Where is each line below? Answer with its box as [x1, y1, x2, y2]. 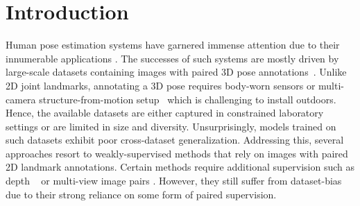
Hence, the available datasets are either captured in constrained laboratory [6, 105, 324, 120]
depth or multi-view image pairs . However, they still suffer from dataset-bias [6, 173, 342, 188]
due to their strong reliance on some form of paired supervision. [6, 187, 277, 201]
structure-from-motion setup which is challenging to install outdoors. [39, 92, 336, 106]
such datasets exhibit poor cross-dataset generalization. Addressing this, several [6, 132, 344, 147]
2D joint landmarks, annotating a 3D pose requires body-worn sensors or [6, 78, 316, 92]
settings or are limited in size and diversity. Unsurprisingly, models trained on [6, 119, 336, 133]
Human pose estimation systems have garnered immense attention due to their [6, 37, 340, 52]
